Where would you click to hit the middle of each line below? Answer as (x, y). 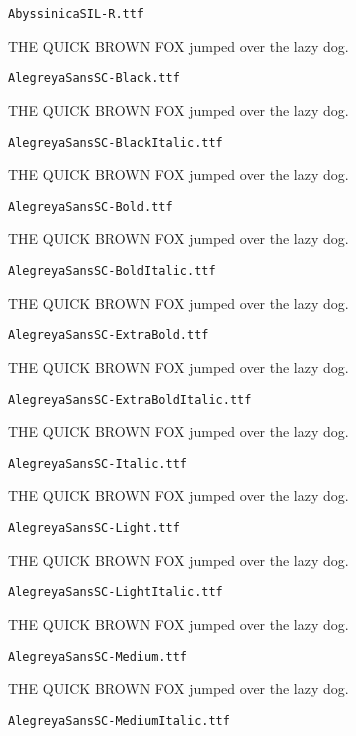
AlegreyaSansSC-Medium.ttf (97, 656)
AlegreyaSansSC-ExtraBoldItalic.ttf (130, 399)
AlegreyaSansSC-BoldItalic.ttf (112, 271)
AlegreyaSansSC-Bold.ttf (90, 206)
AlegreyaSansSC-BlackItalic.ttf (115, 142)
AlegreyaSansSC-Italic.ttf (97, 463)
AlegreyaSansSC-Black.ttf (94, 78)
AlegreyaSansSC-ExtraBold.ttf (108, 335)
